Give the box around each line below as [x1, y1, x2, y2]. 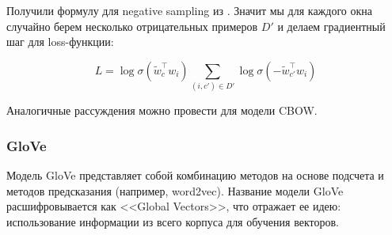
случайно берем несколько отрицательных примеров [6, 17, 258, 34]
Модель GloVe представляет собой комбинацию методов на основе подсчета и [6, 166, 384, 183]
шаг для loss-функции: [6, 33, 114, 50]
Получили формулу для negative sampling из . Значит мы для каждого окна [6, 2, 372, 18]
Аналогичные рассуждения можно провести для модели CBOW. [6, 102, 318, 119]
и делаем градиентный [277, 17, 386, 34]
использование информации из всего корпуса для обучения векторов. [6, 213, 339, 229]
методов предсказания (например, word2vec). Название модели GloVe [6, 182, 344, 199]
